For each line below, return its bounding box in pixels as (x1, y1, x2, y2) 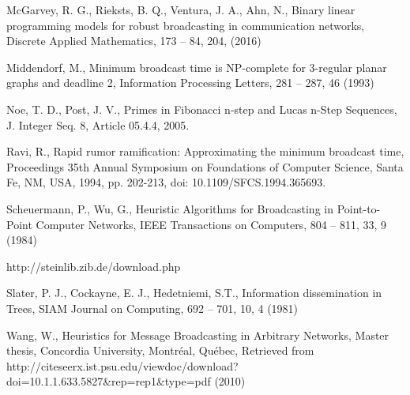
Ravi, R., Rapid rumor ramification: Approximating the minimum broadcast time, (6, 143, 404, 160)
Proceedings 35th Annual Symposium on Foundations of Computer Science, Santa (6, 158, 404, 175)
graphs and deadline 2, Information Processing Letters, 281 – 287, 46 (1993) (6, 74, 374, 91)
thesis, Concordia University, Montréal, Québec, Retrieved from (6, 342, 314, 359)
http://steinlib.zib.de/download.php (6, 258, 181, 274)
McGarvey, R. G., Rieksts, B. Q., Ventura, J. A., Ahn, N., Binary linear (6, 2, 355, 17)
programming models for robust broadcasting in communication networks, (6, 17, 365, 33)
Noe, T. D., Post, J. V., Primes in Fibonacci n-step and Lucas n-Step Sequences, (6, 100, 397, 117)
